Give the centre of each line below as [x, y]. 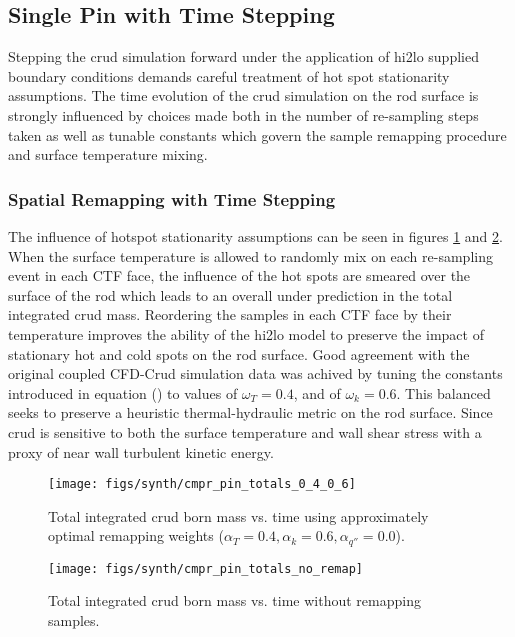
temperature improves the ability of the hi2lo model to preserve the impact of [246, 333]
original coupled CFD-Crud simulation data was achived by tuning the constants [255, 373]
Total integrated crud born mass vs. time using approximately [238, 515]
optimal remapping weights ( [136, 535]
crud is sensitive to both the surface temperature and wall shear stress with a [245, 431]
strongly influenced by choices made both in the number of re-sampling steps [243, 114]
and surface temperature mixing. [108, 154]
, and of [317, 392]
